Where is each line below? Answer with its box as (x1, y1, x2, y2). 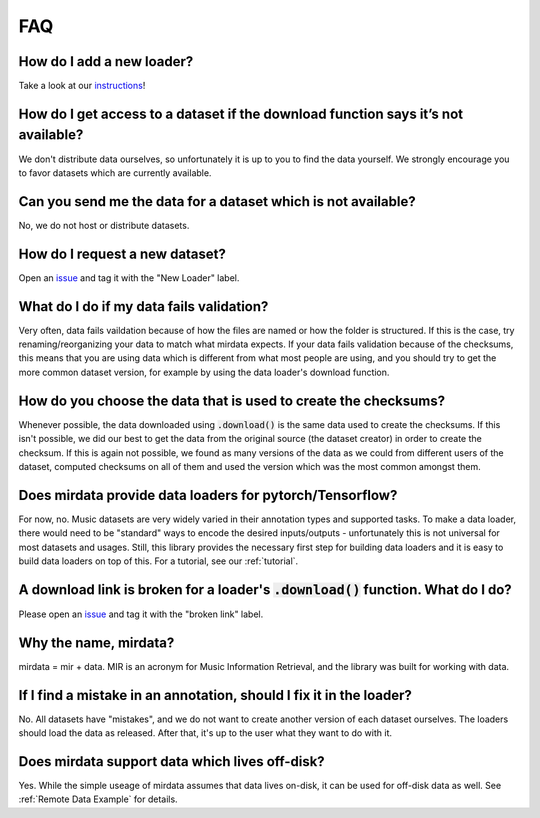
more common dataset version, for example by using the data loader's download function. (18, 366, 390, 378)
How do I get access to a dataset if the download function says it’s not (18, 105, 464, 122)
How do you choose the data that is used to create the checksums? (18, 392, 446, 409)
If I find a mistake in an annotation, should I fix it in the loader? (18, 686, 412, 704)
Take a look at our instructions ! (18, 80, 146, 92)
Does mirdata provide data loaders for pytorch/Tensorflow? (18, 486, 398, 504)
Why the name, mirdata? (18, 634, 175, 651)
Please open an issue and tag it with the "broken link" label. (18, 608, 264, 620)
